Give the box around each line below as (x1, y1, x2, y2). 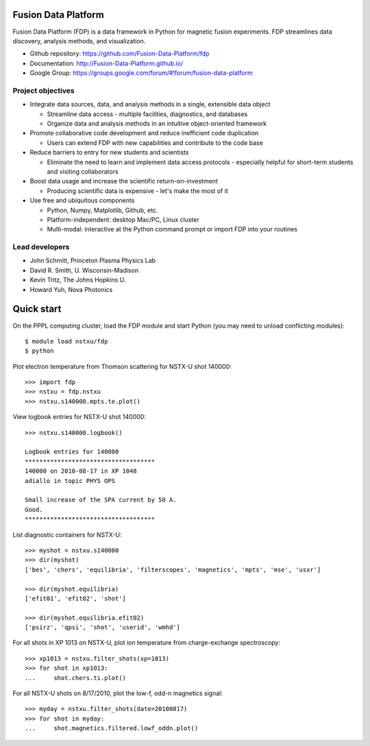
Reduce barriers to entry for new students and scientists (29, 148, 189, 157)
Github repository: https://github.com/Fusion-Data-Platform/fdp (29, 49, 210, 58)
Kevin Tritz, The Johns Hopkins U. (29, 275, 126, 284)
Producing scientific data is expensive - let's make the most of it (47, 186, 229, 195)
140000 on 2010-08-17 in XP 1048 (25, 467, 137, 475)
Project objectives (12, 86, 75, 95)
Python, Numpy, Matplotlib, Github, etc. (47, 206, 158, 214)
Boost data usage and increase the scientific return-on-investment (29, 177, 219, 185)
